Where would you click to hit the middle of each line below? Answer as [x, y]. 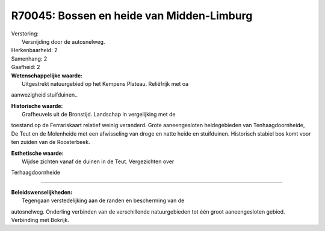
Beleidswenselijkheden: [42, 192]
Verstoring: [25, 34]
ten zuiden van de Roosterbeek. [51, 142]
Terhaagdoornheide [36, 172]
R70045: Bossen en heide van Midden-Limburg [132, 16]
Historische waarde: [37, 106]
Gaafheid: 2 [26, 67]
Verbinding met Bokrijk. [40, 220]
